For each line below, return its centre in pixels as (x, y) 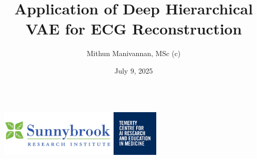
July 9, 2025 (134, 70)
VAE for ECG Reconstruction (134, 29)
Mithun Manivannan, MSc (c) (134, 53)
